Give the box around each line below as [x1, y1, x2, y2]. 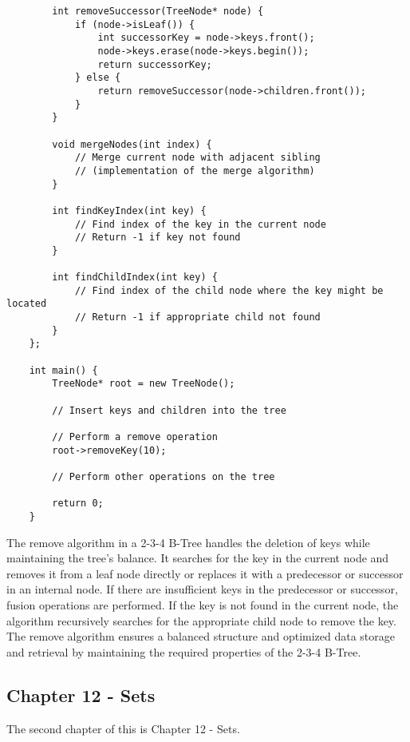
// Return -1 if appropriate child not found [74, 311, 321, 323]
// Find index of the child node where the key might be [74, 284, 384, 296]
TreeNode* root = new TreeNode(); [52, 378, 235, 390]
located [6, 298, 47, 310]
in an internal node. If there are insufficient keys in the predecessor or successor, [6, 581, 398, 597]
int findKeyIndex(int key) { [52, 204, 207, 216]
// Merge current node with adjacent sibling [74, 152, 321, 164]
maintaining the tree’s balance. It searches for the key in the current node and [6, 550, 389, 566]
